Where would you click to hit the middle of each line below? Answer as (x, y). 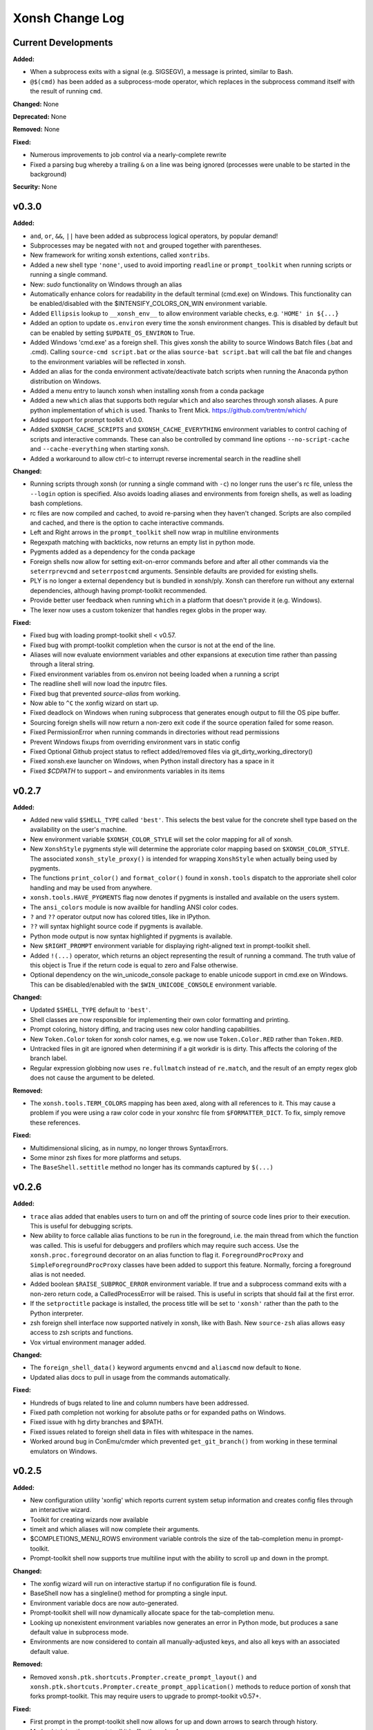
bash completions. (56, 503)
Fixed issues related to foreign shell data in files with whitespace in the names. (142, 1432)
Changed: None (36, 104)
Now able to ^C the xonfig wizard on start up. (94, 703)
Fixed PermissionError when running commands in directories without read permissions (155, 732)
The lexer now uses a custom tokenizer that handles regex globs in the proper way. (149, 610)
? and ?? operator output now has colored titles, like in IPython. (120, 916)
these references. (55, 1122)
